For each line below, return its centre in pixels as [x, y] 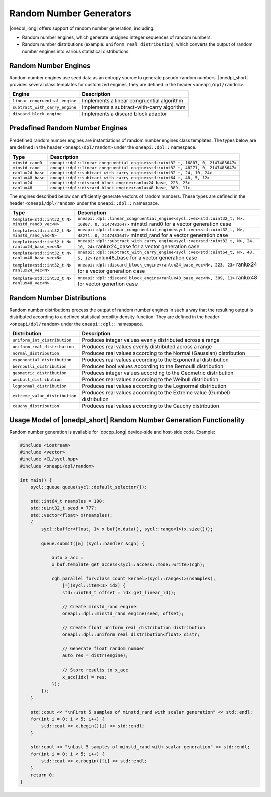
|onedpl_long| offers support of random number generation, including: [82, 28]
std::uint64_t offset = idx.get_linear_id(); [119, 592]
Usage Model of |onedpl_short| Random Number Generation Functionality [127, 420]
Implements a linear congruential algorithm [132, 101]
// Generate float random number [103, 649]
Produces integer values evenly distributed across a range [151, 340]
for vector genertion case [108, 284]
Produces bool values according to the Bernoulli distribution [153, 366]
